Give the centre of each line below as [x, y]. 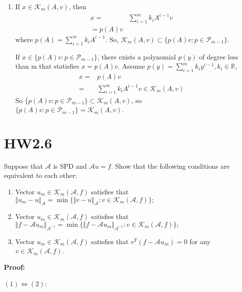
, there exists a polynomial [137, 56]
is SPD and [70, 166]
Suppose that [23, 166]
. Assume [131, 66]
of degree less [219, 56]
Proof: [15, 267]
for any [200, 241]
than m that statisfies [47, 66]
